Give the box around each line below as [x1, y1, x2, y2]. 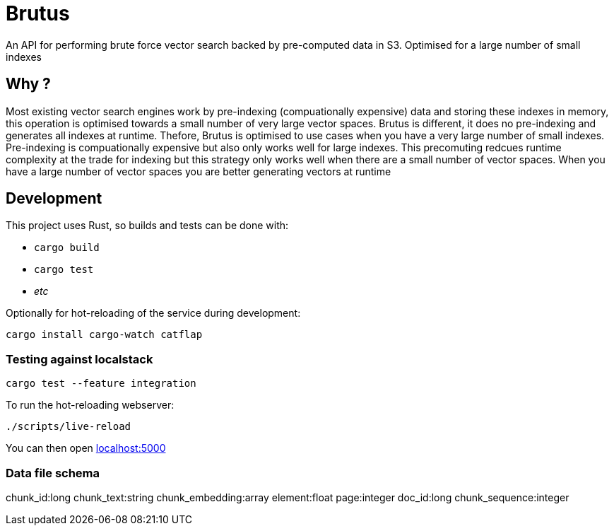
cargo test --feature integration [6, 378, 196, 390]
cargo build [34, 242, 100, 254]
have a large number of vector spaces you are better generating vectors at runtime [6, 165, 391, 177]
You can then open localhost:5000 [6, 442, 166, 455]
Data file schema [6, 465, 100, 480]
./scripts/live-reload [6, 421, 131, 433]
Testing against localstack [6, 351, 153, 366]
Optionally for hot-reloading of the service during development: [6, 307, 301, 320]
